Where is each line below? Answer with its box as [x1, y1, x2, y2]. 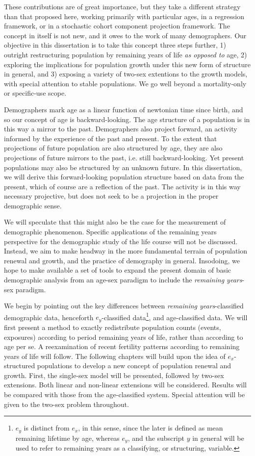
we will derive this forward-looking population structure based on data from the [4, 172, 244, 182]
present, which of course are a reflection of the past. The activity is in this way [4, 181, 241, 191]
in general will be [192, 432, 244, 443]
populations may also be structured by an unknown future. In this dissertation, [4, 162, 242, 172]
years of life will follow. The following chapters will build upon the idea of [4, 351, 226, 361]
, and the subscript [127, 432, 184, 443]
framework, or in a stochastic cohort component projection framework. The [4, 21, 230, 31]
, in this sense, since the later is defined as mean [78, 423, 223, 433]
